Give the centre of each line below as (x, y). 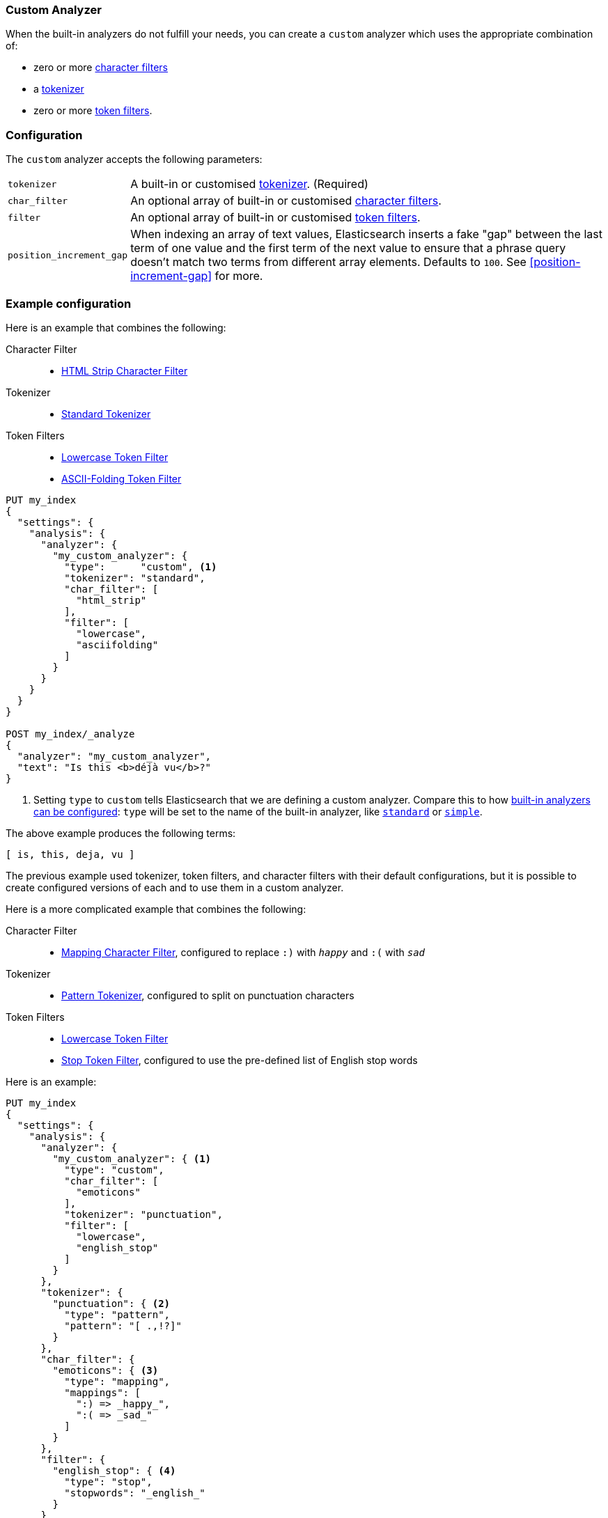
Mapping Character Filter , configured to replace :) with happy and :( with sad (243, 952)
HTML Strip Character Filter (125, 370)
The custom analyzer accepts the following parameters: (134, 159)
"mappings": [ (102, 1392)
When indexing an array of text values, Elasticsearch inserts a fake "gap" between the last (366, 234)
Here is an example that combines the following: (116, 327)
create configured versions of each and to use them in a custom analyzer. (175, 887)
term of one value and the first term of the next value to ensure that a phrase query (348, 248)
